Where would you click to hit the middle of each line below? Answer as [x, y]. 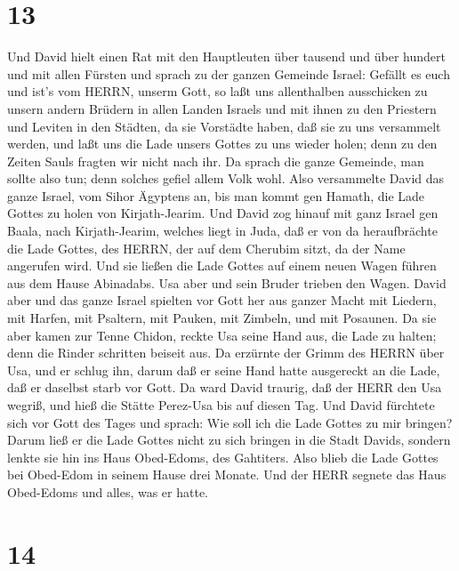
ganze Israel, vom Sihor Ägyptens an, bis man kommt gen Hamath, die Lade [216, 195]
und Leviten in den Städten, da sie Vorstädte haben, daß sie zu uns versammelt [224, 126]
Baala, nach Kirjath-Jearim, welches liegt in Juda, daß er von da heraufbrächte [222, 231]
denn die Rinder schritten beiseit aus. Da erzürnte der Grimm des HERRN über [226, 353]
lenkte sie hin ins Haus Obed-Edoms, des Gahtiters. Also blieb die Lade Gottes [223, 457]
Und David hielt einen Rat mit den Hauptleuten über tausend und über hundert [226, 56]
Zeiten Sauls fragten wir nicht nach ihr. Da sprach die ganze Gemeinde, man [216, 161]
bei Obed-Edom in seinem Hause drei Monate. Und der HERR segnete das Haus [227, 474]
